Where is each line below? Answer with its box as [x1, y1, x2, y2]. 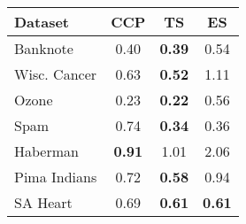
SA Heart [14, 192, 73, 212]
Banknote [14, 38, 73, 58]
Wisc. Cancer [14, 64, 97, 84]
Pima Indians [14, 166, 97, 187]
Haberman [14, 141, 79, 161]
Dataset [14, 12, 70, 32]
